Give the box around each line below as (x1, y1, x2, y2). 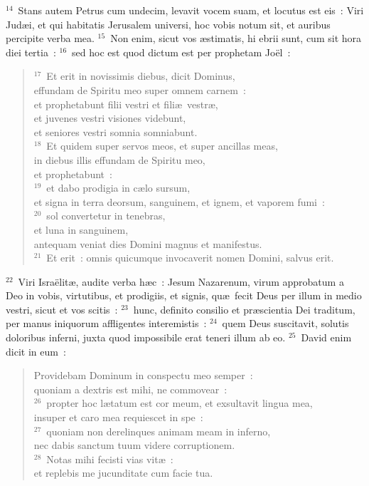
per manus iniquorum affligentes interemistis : (6, 316, 207, 331)
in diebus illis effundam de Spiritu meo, (33, 152, 205, 167)
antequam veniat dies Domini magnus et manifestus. (33, 236, 262, 251)
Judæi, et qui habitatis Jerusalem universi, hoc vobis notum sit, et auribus (6, 16, 331, 31)
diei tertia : (6, 44, 56, 59)
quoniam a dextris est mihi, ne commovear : (33, 381, 228, 396)
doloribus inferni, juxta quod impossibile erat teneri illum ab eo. (6, 330, 286, 345)
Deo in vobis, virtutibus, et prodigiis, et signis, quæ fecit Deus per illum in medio (6, 288, 362, 303)
